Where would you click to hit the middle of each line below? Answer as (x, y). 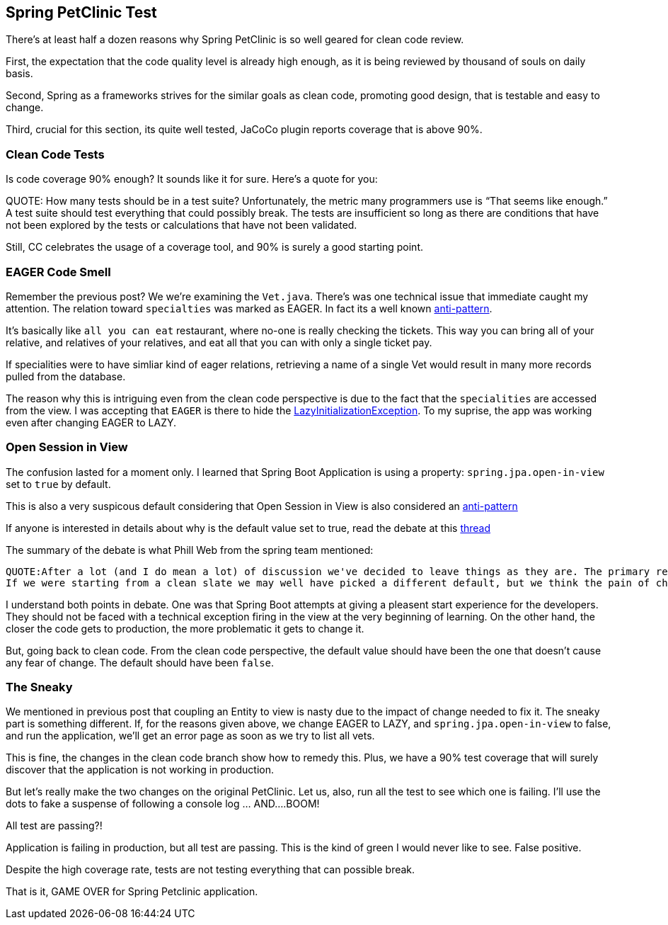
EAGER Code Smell (58, 272)
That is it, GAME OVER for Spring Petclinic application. (132, 892)
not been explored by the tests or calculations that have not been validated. (182, 225)
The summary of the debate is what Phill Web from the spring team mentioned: (190, 550)
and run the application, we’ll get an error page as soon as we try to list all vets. (190, 736)
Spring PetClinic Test (81, 12)
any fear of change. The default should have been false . (140, 662)
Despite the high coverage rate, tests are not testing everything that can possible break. (211, 870)
